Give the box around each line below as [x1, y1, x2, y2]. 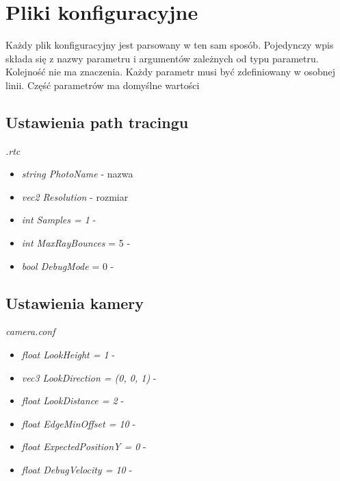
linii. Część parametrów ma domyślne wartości [5, 77, 200, 92]
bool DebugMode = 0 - [21, 258, 114, 273]
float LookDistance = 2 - [21, 393, 125, 408]
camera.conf [5, 324, 55, 338]
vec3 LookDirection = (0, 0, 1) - [21, 370, 157, 384]
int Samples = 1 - [21, 212, 96, 227]
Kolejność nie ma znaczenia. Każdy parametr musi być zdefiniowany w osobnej [5, 64, 336, 79]
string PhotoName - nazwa [21, 166, 133, 181]
